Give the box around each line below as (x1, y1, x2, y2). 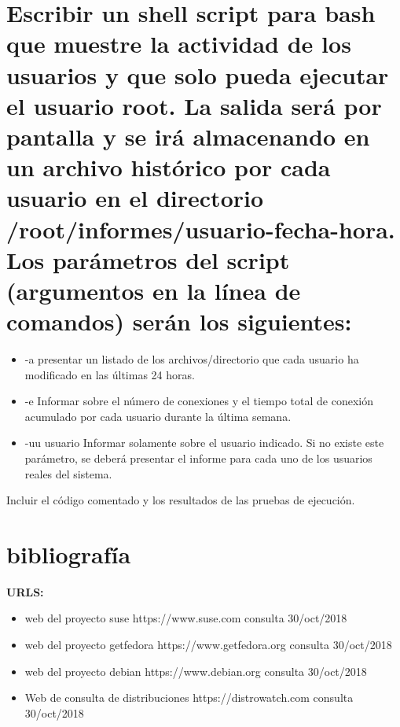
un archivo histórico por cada (6, 151, 331, 183)
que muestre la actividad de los (6, 28, 351, 60)
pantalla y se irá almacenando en (6, 120, 370, 152)
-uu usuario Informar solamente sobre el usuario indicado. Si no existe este (24, 434, 384, 451)
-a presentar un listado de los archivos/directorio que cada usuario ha (24, 351, 359, 367)
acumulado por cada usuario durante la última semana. (24, 408, 292, 424)
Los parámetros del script (6, 243, 290, 275)
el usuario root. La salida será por (6, 89, 382, 121)
